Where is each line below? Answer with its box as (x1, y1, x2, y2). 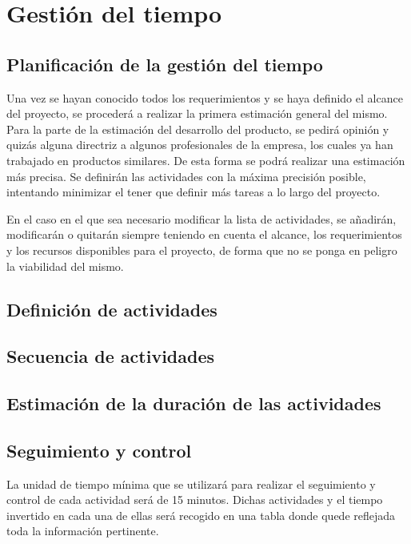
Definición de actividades (6, 296, 217, 321)
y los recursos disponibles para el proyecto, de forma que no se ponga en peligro (6, 241, 397, 258)
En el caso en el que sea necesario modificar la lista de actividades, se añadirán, (6, 210, 397, 227)
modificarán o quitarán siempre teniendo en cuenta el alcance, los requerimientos (6, 226, 402, 243)
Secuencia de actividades (6, 344, 215, 369)
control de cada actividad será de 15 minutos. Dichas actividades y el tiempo (6, 491, 383, 508)
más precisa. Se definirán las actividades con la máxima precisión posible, (6, 167, 366, 184)
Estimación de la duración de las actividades (6, 391, 381, 416)
